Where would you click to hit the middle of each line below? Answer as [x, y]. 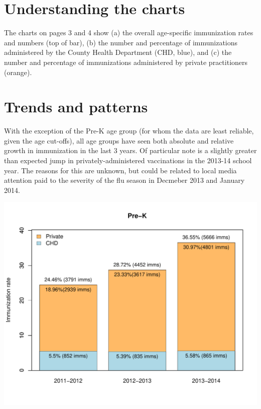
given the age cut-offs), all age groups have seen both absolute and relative [119, 140]
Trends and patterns [76, 107]
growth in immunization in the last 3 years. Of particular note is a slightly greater [130, 150]
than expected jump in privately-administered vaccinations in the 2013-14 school [128, 160]
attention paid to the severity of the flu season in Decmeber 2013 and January [124, 180]
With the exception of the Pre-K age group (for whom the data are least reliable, [129, 131]
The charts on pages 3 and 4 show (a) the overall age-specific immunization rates [129, 32]
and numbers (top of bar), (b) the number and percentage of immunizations [121, 42]
